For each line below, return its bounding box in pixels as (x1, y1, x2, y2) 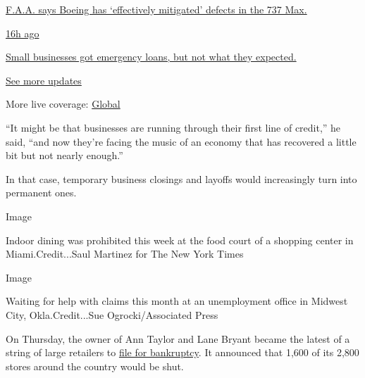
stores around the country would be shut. (6, 358, 184, 373)
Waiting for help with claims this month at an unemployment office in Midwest (6, 294, 348, 308)
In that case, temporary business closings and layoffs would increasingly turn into (6, 171, 357, 186)
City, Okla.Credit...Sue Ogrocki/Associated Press (6, 307, 218, 322)
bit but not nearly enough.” (6, 148, 123, 163)
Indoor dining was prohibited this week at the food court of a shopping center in (6, 232, 354, 247)
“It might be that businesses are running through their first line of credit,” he (6, 120, 341, 134)
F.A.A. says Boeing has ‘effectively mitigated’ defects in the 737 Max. (6, 2, 307, 16)
